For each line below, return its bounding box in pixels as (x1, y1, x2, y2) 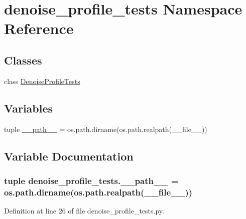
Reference (4, 18, 74, 38)
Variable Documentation (4, 148, 134, 163)
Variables (4, 100, 53, 115)
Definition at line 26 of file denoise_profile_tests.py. (4, 205, 164, 216)
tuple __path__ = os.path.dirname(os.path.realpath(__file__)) (4, 123, 207, 134)
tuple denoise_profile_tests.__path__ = (4, 174, 179, 186)
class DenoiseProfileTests (4, 75, 80, 86)
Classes (4, 52, 42, 67)
